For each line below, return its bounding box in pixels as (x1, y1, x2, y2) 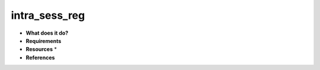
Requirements (25, 37, 62, 44)
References (25, 54, 55, 61)
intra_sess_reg (11, 9, 85, 22)
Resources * (25, 46, 57, 53)
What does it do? (25, 29, 69, 36)
